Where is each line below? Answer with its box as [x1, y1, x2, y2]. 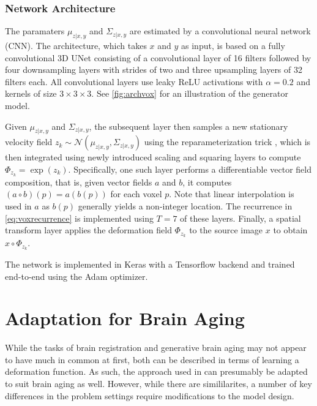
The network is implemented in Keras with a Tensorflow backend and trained [5, 257, 295, 270]
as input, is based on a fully [181, 39, 285, 52]
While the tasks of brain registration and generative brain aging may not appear [5, 341, 307, 354]
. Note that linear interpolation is [169, 187, 294, 200]
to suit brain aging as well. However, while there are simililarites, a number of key [5, 377, 312, 390]
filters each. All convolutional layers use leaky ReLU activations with [5, 75, 263, 88]
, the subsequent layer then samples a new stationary [89, 119, 288, 132]
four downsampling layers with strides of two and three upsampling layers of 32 [5, 63, 302, 76]
